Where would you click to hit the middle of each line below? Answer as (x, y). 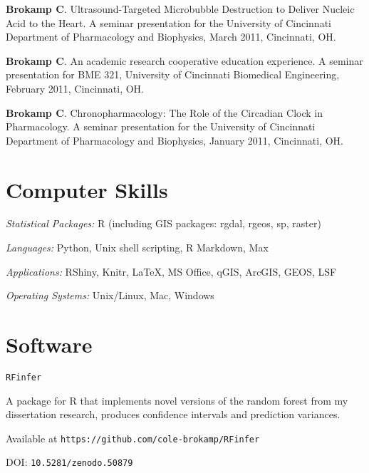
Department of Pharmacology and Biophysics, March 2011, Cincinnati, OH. (171, 37)
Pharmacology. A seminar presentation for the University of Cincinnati (161, 126)
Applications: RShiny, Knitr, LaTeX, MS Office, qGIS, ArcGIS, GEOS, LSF (171, 271)
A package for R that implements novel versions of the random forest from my (177, 400)
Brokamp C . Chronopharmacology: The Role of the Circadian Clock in (164, 112)
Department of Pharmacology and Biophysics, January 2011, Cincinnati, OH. (175, 140)
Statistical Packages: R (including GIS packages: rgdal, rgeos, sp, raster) (163, 223)
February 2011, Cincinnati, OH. (75, 88)
